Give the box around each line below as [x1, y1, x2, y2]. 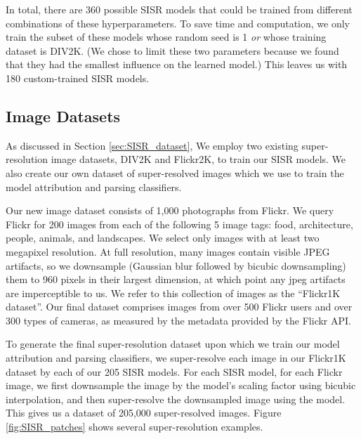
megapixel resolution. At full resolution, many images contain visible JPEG [6, 244, 330, 258]
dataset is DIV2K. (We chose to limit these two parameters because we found [6, 43, 339, 58]
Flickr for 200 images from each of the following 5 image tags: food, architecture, [6, 216, 353, 231]
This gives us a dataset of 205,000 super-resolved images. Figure [6, 405, 282, 420]
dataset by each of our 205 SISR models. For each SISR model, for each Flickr [6, 364, 343, 379]
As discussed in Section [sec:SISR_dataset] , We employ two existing [6, 138, 298, 152]
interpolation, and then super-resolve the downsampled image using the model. [6, 391, 346, 406]
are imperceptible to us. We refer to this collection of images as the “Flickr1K [6, 285, 341, 300]
